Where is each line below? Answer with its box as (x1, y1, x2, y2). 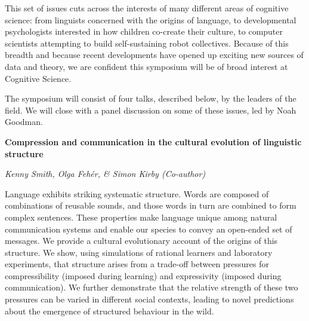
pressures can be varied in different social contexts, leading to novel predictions (5, 293, 294, 305)
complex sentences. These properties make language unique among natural (5, 210, 277, 223)
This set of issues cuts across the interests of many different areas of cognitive (5, 2, 289, 14)
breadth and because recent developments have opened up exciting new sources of (5, 48, 304, 61)
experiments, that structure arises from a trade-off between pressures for (5, 258, 270, 270)
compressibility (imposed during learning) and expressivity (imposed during (5, 269, 282, 282)
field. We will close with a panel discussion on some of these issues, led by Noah (5, 103, 296, 116)
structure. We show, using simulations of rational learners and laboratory (5, 246, 273, 258)
